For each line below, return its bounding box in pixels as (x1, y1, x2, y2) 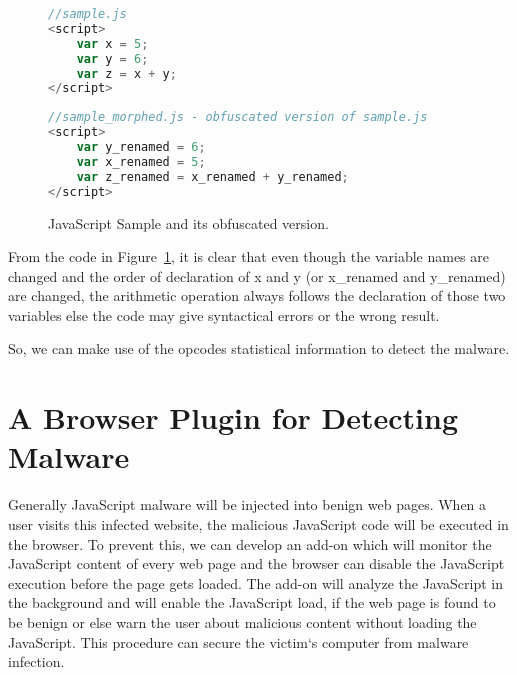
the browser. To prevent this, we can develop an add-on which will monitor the (8, 533, 492, 554)
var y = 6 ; (76, 51, 149, 66)
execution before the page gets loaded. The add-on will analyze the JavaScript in (8, 572, 504, 593)
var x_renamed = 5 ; (76, 154, 206, 169)
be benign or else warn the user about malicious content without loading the (8, 611, 477, 632)
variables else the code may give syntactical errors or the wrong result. (8, 304, 440, 325)
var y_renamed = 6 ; (76, 140, 206, 154)
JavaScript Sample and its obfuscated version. (48, 212, 329, 233)
